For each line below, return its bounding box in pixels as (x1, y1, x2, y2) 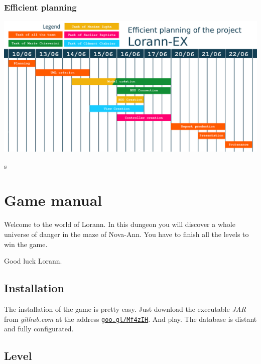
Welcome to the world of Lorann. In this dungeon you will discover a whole (4, 219, 235, 229)
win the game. (4, 238, 48, 249)
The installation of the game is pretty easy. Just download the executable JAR (4, 303, 246, 314)
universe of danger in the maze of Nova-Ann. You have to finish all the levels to (4, 229, 249, 239)
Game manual (4, 190, 102, 210)
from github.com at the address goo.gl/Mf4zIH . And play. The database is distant (4, 313, 257, 324)
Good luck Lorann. (4, 256, 62, 266)
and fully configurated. (4, 323, 74, 334)
